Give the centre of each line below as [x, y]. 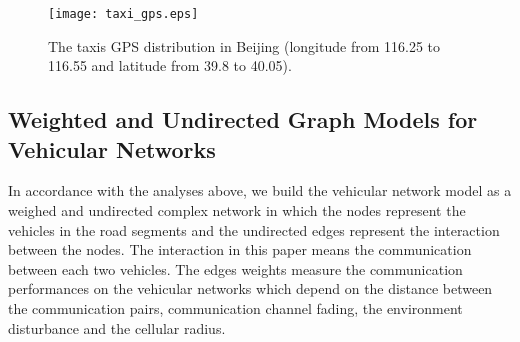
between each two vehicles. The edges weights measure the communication [235, 268]
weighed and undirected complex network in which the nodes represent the [237, 210]
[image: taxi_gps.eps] [123, 14]
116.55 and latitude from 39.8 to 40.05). [170, 65]
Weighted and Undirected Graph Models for [243, 119]
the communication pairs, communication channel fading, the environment [235, 308]
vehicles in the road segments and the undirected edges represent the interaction [254, 229]
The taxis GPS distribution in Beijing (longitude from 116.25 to [244, 45]
